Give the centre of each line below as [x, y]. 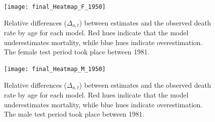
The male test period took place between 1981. [74, 114]
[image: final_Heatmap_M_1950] [55, 69]
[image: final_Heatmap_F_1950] [55, 7]
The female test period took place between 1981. [77, 52]
